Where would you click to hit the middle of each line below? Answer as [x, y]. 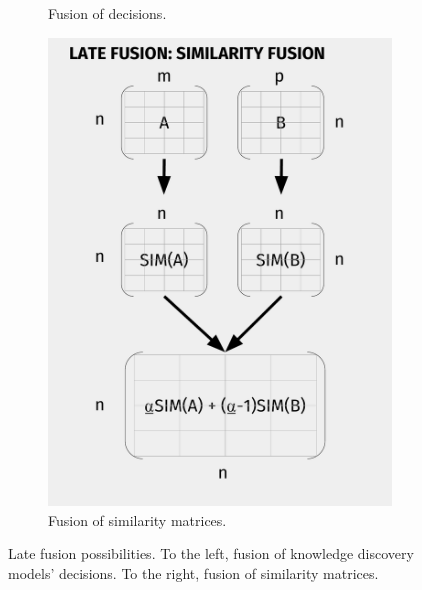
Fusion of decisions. [107, 13]
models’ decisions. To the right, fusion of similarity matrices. [193, 572]
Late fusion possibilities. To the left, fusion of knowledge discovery [211, 553]
